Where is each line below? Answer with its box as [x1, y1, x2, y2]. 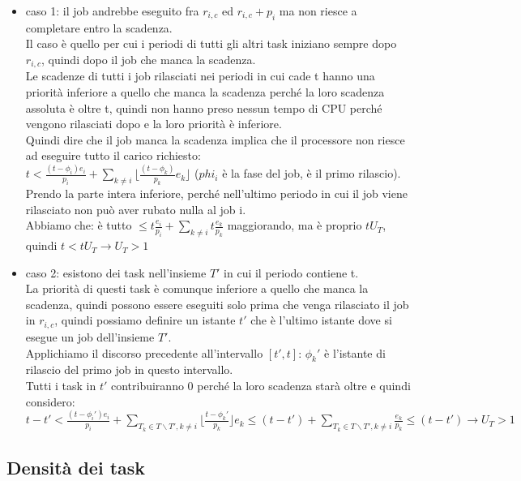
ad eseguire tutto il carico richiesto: [25, 147, 201, 164]
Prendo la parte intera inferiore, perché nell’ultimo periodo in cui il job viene [25, 185, 408, 202]
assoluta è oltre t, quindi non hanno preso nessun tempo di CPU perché [25, 99, 382, 116]
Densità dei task [6, 454, 146, 479]
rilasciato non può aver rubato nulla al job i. [25, 200, 246, 217]
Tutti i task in [25, 376, 96, 393]
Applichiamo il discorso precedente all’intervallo [25, 344, 263, 361]
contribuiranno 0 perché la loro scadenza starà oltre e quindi [110, 376, 411, 393]
